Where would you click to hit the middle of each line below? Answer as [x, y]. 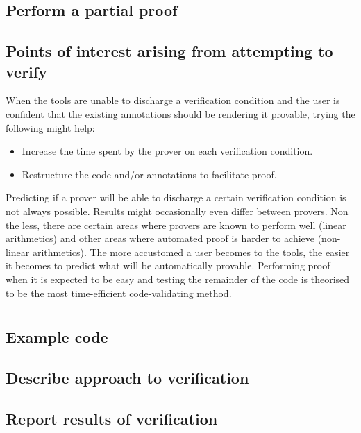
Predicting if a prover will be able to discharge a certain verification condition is [176, 197]
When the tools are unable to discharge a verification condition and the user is [173, 100]
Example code [57, 337]
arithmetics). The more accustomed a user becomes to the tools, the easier [191, 252]
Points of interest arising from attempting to [169, 51]
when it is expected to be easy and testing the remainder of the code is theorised [178, 279]
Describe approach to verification [127, 378]
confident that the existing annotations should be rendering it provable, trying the [180, 113]
